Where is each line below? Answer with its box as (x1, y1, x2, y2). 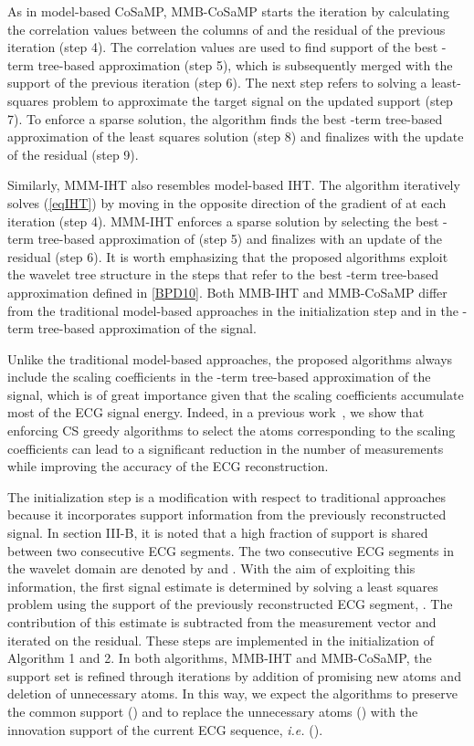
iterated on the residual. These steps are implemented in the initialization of (7, 630, 435, 649)
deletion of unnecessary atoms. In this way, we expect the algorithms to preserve (7, 684, 458, 703)
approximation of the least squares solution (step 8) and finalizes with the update (7, 127, 464, 146)
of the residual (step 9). (7, 144, 139, 163)
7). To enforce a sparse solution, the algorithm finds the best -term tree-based (7, 109, 443, 128)
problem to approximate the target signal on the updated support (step (52, 90, 453, 110)
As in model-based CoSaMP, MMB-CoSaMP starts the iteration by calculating (7, 2, 449, 20)
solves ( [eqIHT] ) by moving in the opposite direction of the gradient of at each (7, 193, 447, 212)
